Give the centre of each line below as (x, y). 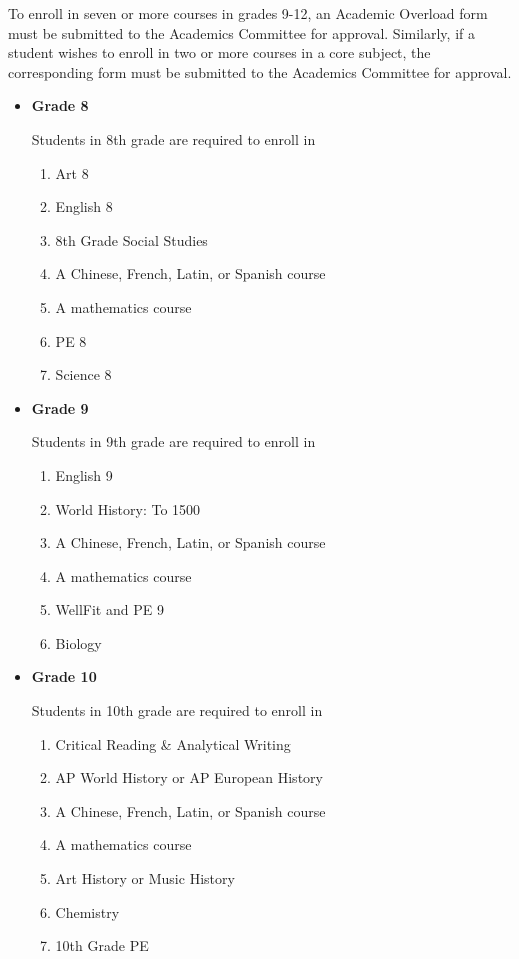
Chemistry (87, 911)
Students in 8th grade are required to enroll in (173, 138)
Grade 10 (64, 676)
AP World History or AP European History (189, 777)
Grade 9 (60, 407)
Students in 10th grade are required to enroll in (177, 710)
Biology (78, 642)
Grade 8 (60, 105)
